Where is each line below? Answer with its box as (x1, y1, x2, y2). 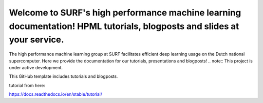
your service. (9, 34, 64, 45)
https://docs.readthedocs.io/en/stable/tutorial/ (9, 91, 102, 97)
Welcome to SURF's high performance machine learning (9, 7, 241, 18)
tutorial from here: (9, 82, 46, 88)
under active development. (9, 64, 63, 70)
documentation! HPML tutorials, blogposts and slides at (9, 21, 239, 31)
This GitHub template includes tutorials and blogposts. (9, 74, 118, 79)
